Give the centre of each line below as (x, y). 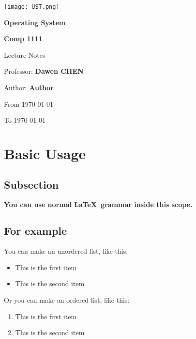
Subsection (31, 184)
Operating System (35, 22)
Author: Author (29, 88)
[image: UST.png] (32, 7)
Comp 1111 (23, 39)
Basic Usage (45, 153)
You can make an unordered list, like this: (66, 251)
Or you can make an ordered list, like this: (67, 299)
